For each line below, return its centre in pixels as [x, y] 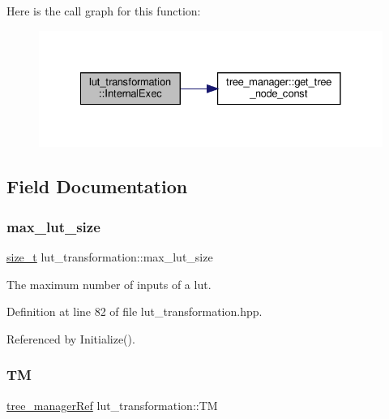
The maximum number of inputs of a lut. [109, 284]
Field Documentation [97, 186]
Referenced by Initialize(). [71, 338]
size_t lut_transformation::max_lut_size [110, 257]
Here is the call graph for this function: [104, 11]
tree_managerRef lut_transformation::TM [112, 405]
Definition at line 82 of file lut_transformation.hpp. [135, 311]
